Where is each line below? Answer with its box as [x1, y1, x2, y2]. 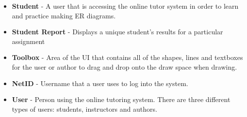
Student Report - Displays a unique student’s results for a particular [12, 27, 223, 37]
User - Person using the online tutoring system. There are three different [12, 94, 231, 104]
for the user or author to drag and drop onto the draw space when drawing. [12, 61, 237, 72]
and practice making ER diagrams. [12, 10, 116, 20]
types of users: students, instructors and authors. [12, 103, 157, 114]
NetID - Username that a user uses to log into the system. [12, 78, 188, 88]
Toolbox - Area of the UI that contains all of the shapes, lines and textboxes [12, 52, 243, 62]
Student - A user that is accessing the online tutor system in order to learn [12, 1, 239, 11]
